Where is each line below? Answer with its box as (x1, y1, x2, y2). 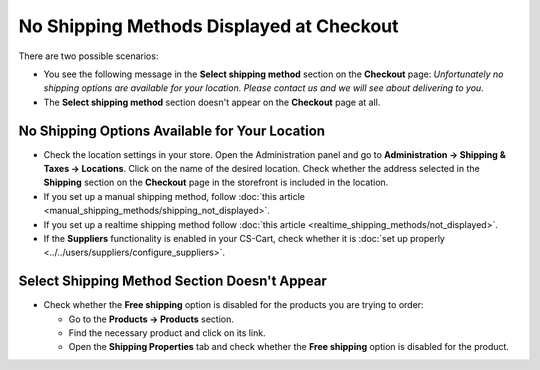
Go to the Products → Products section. (68, 313, 234, 325)
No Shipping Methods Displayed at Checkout (18, 15, 399, 37)
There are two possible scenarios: (18, 50, 159, 62)
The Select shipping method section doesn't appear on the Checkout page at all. (43, 96, 381, 108)
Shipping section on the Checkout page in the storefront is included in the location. (43, 176, 389, 189)
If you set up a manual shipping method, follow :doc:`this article (43, 190, 305, 202)
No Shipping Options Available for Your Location (18, 122, 325, 139)
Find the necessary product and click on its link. (68, 327, 266, 339)
